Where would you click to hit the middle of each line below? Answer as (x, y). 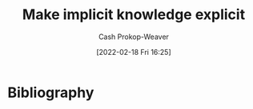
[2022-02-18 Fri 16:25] (134, 52)
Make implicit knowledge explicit (134, 15)
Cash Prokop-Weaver (134, 37)
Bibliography (51, 92)
